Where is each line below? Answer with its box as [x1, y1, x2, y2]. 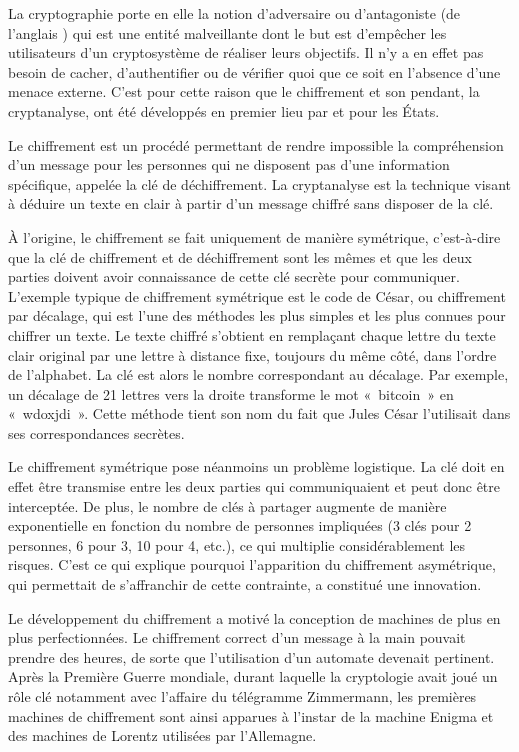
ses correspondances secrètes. [8, 422, 185, 443]
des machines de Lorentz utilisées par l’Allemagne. [8, 725, 317, 746]
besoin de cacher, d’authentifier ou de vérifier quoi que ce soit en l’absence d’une [8, 61, 501, 82]
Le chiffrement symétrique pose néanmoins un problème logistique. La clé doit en [8, 456, 505, 477]
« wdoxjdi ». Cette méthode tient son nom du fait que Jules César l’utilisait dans [8, 403, 511, 424]
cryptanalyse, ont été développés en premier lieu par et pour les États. [8, 100, 440, 121]
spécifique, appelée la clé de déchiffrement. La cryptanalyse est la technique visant [8, 173, 511, 194]
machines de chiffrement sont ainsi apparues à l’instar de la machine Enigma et [8, 705, 494, 726]
